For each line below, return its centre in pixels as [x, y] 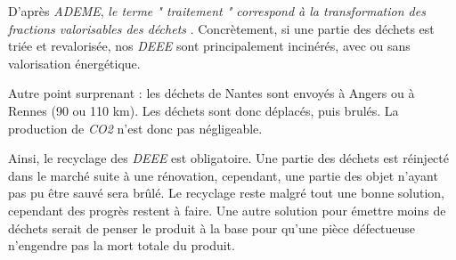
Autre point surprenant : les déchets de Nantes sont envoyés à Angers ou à [212, 93]
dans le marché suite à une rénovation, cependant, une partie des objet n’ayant [223, 175]
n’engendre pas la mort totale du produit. [122, 245]
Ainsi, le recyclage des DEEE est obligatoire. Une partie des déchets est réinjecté [228, 158]
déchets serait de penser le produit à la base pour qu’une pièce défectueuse [212, 227]
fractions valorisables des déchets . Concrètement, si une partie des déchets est [221, 28]
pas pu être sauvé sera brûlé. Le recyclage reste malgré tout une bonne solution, [226, 193]
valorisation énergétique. [74, 63]
